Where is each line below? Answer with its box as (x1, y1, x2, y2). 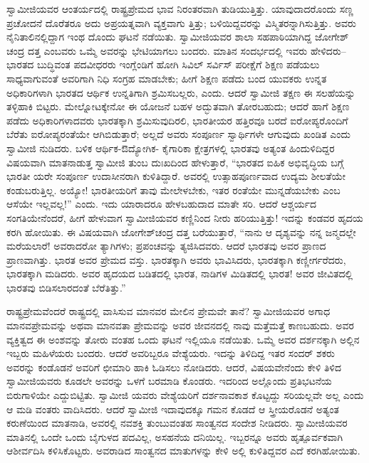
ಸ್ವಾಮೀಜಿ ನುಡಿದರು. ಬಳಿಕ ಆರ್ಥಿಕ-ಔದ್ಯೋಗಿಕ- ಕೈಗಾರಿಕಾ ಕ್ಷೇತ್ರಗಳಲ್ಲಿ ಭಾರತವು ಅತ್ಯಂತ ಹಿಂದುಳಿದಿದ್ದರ (6, 140, 335, 155)
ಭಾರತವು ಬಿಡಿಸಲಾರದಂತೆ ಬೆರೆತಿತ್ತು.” (6, 280, 126, 294)
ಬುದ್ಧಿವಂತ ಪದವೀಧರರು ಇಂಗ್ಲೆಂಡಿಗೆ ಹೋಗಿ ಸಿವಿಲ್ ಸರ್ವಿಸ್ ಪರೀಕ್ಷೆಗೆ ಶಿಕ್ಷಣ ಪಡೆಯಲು (37, 57, 320, 72)
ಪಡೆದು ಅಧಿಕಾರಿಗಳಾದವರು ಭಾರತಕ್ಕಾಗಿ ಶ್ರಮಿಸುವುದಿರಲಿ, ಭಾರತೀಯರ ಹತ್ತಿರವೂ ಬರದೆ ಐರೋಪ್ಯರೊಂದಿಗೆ (6, 112, 348, 127)
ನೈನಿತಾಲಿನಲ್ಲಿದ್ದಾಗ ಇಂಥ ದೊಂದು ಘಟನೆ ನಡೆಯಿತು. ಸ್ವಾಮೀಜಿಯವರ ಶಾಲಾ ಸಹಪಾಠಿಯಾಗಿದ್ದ (6, 29, 312, 44)
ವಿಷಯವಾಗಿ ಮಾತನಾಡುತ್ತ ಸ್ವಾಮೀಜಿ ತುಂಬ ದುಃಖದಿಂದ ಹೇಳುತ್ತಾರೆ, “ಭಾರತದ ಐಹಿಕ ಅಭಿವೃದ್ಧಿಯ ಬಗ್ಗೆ (6, 154, 344, 169)
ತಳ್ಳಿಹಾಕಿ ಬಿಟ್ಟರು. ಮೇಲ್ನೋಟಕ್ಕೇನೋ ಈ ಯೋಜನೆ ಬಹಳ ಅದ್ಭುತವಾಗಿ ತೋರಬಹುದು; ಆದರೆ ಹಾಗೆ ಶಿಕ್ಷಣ (6, 99, 350, 114)
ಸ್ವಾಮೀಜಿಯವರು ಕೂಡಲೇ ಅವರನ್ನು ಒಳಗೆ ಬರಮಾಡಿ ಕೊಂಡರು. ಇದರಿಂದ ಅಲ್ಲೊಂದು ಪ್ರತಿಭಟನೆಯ (6, 373, 332, 388)
